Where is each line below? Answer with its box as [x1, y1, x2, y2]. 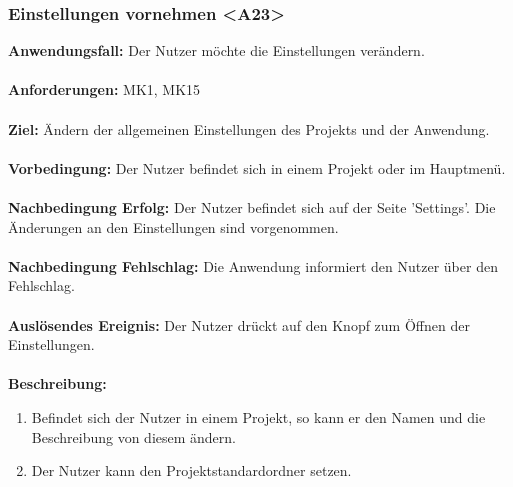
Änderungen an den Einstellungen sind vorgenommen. [8, 216, 339, 237]
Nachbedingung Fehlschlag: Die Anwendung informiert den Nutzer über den [8, 255, 498, 276]
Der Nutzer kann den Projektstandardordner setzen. [31, 460, 352, 481]
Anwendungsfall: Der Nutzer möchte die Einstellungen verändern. [8, 40, 425, 61]
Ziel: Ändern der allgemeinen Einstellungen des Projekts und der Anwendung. [8, 118, 490, 139]
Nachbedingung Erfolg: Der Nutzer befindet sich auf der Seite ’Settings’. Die [8, 196, 496, 217]
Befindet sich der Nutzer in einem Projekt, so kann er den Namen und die [31, 406, 486, 427]
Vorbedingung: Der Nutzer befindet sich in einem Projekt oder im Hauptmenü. [8, 157, 506, 178]
